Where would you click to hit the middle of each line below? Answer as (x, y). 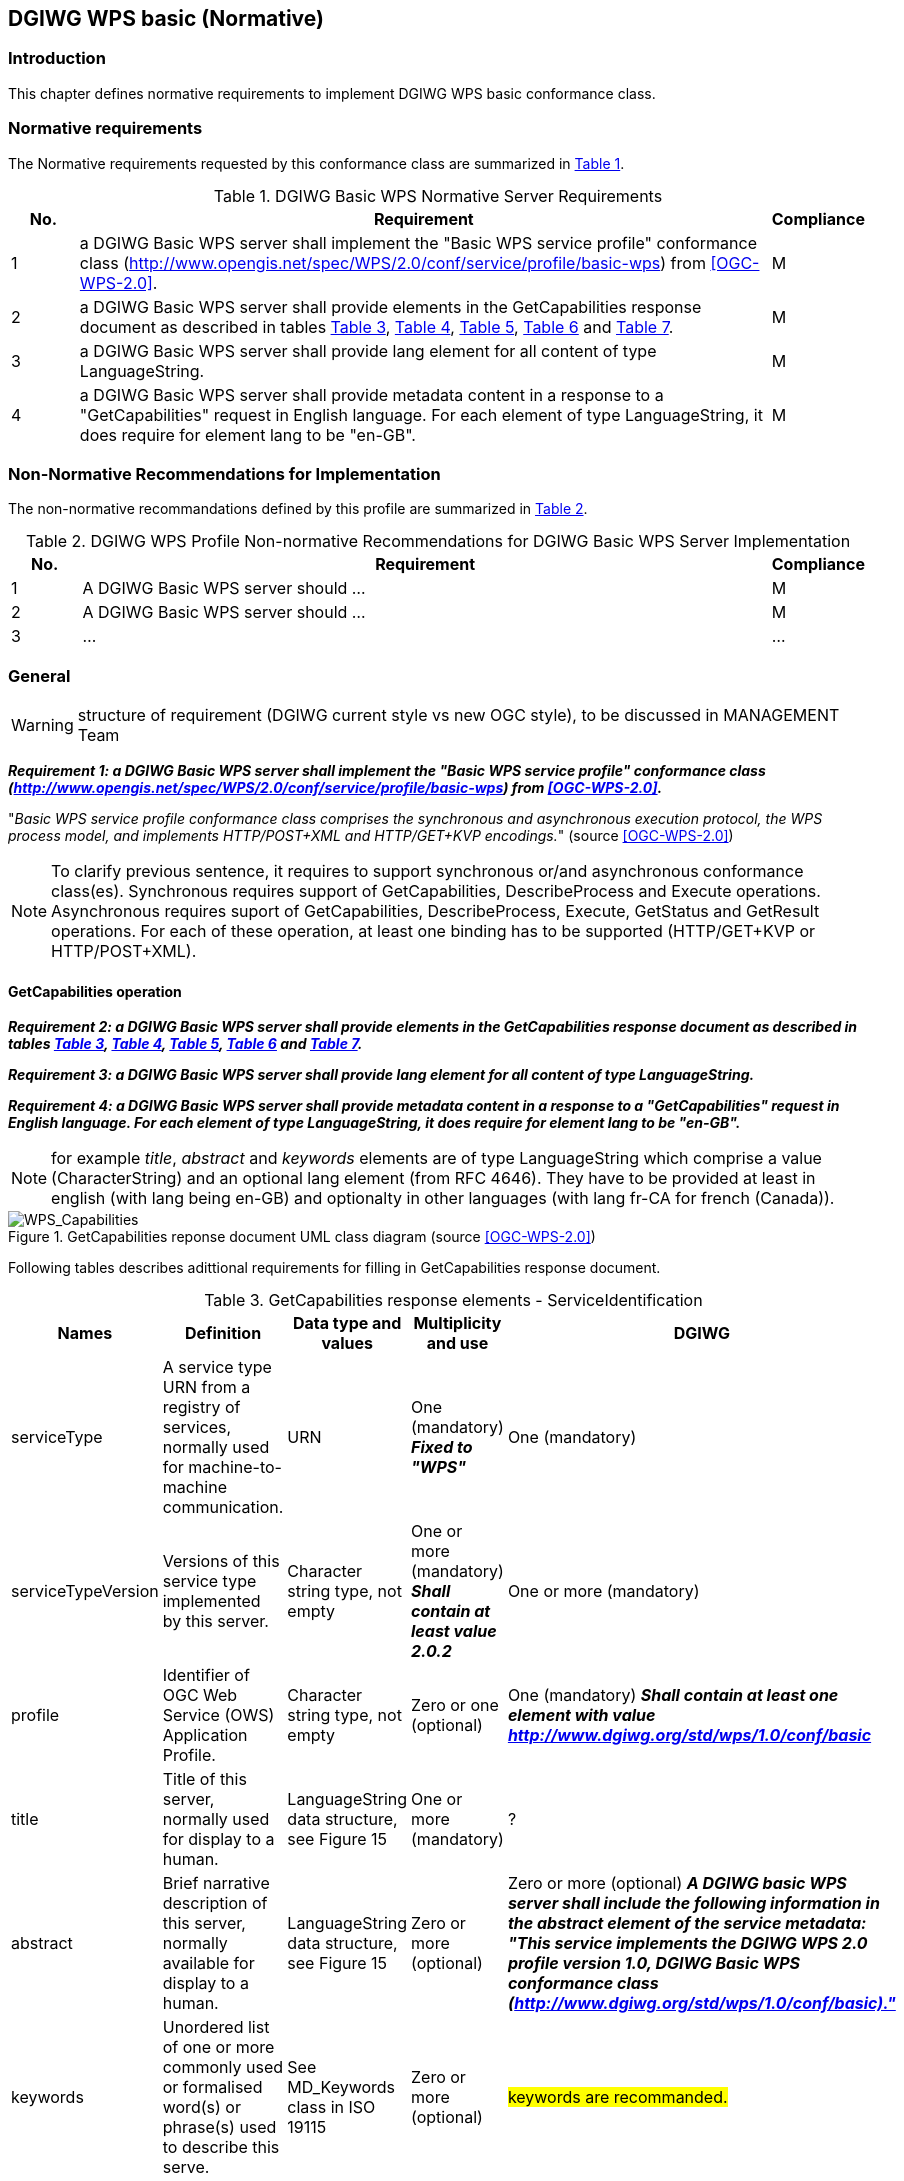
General (39, 675)
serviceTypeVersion (85, 1591)
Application (205, 1735)
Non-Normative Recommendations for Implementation (224, 473)
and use (457, 1343)
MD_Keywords (341, 2087)
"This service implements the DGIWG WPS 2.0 (687, 1943)
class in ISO (331, 2107)
